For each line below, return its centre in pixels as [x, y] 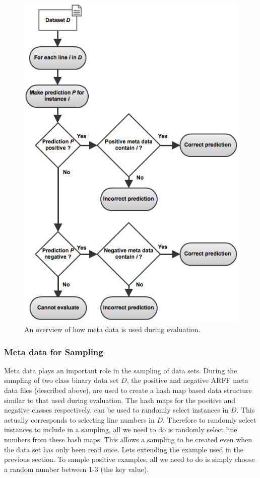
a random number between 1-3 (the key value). [77, 469]
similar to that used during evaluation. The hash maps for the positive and [120, 400]
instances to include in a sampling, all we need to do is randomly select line [121, 429]
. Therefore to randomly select [209, 419]
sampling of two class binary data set [61, 380]
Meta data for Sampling [54, 351]
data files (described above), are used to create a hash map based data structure [128, 390]
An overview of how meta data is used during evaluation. [112, 329]
